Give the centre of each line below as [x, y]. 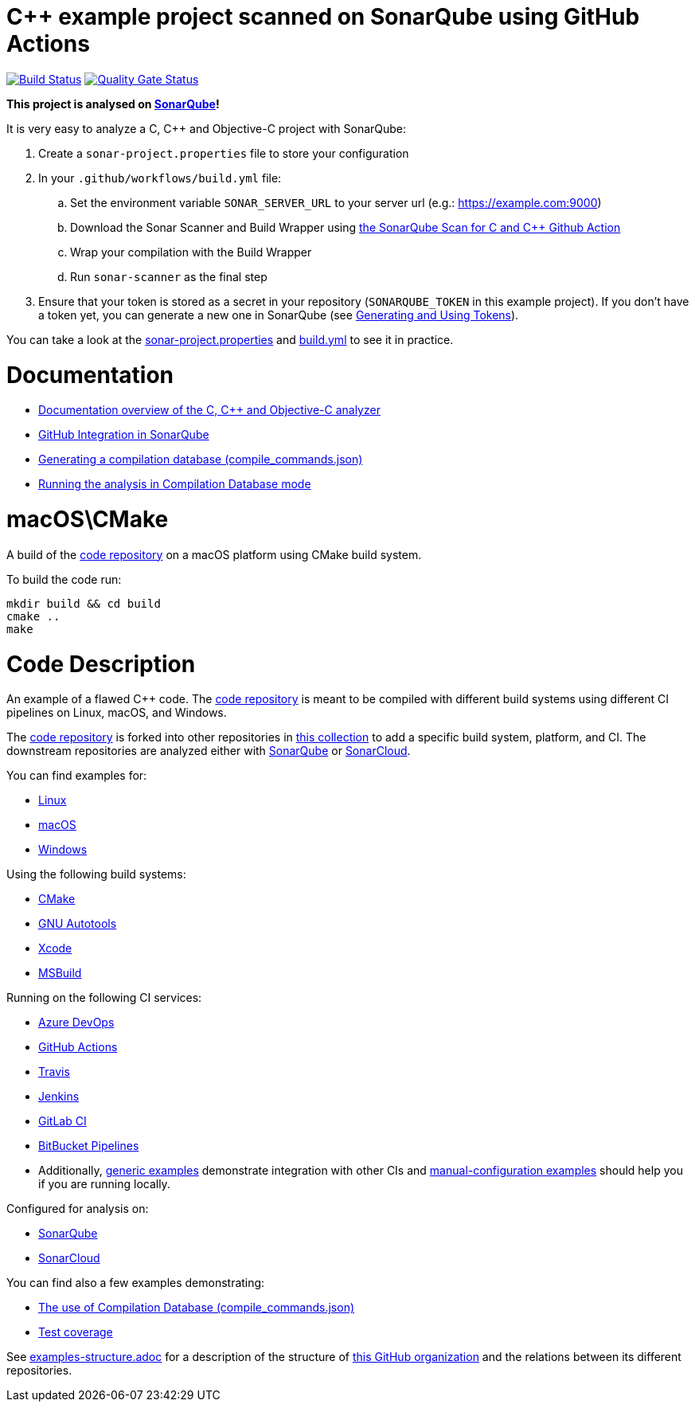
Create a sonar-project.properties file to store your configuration [224, 153]
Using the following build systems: [96, 874]
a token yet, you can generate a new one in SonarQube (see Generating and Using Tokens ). [279, 315]
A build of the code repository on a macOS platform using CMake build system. [214, 554]
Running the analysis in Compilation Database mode [175, 484]
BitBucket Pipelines [89, 1146]
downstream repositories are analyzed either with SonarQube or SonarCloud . [209, 751]
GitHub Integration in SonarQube [124, 435]
